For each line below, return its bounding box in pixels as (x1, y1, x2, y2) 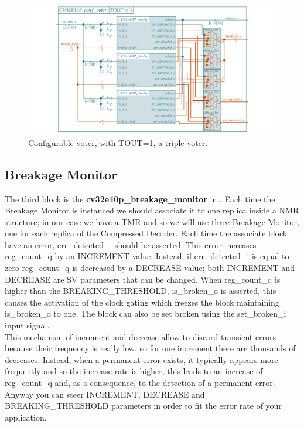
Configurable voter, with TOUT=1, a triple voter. (28, 136, 208, 148)
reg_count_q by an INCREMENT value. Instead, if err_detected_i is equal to (5, 250, 289, 262)
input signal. (5, 319, 50, 331)
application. (5, 411, 47, 423)
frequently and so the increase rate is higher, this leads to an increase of (5, 365, 263, 377)
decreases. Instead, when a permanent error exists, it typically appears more (5, 353, 278, 365)
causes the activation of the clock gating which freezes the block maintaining (5, 296, 279, 308)
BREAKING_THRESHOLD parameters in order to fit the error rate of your (5, 399, 282, 412)
